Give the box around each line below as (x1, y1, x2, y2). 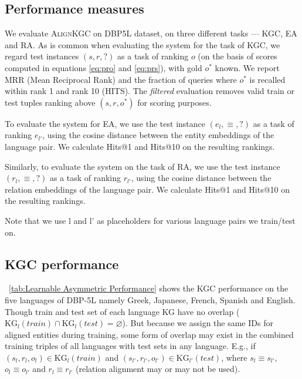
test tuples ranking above (5, 96, 96, 108)
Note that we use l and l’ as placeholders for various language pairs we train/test (5, 214, 296, 226)
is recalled (249, 73, 286, 85)
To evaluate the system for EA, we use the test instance (5, 117, 205, 129)
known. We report (215, 61, 280, 73)
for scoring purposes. (137, 96, 212, 108)
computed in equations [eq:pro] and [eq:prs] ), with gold (5, 61, 202, 73)
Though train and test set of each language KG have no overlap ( (5, 305, 240, 317)
